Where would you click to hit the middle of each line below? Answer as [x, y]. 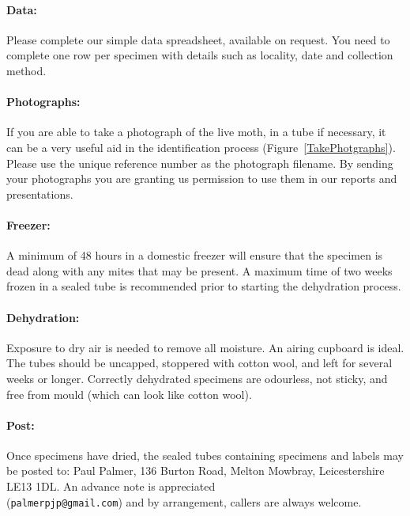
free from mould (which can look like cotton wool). [129, 394]
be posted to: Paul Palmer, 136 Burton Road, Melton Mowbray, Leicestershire [196, 470]
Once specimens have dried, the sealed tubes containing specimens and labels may [205, 455]
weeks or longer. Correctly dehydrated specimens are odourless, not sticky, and [197, 378]
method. [26, 70]
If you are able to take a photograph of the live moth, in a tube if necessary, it [196, 132]
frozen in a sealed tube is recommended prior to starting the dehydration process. [204, 286]
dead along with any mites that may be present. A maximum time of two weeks [199, 270]
